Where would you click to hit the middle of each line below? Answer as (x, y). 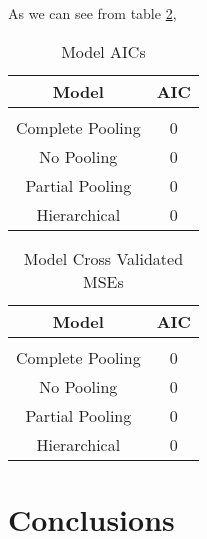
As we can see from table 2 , (92, 13)
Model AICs (103, 51)
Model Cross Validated (103, 258)
